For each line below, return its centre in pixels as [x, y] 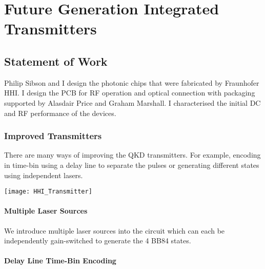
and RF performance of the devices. [60, 113]
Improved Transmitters [53, 136]
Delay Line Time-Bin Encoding [60, 261]
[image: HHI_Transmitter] [48, 192]
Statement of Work [56, 61]
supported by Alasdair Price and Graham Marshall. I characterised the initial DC [132, 102]
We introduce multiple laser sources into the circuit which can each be [115, 230]
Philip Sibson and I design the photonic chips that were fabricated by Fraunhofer [132, 82]
